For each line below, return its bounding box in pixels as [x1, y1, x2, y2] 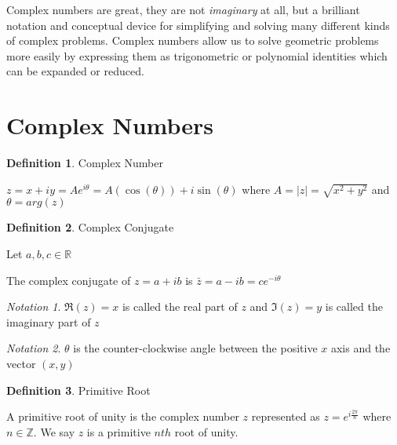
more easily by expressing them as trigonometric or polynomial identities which [6, 47, 388, 64]
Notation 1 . [6, 298, 61, 315]
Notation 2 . [6, 340, 61, 356]
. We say [33, 423, 75, 440]
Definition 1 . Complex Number [6, 155, 163, 171]
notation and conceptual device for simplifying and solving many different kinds [6, 16, 390, 33]
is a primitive [86, 423, 151, 440]
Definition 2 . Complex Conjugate [6, 219, 174, 235]
